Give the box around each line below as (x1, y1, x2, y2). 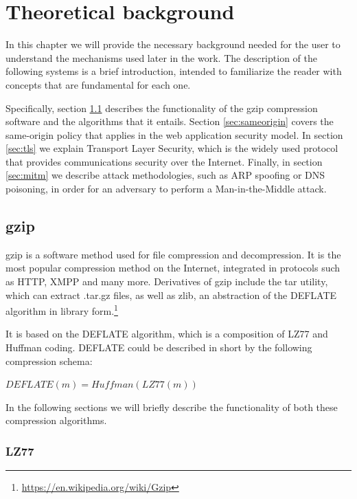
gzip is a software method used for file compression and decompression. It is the (5, 247, 341, 261)
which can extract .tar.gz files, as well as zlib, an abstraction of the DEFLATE (5, 287, 337, 302)
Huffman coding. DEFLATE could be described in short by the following (5, 340, 312, 355)
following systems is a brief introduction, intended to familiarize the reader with (5, 64, 342, 78)
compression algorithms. (5, 413, 107, 428)
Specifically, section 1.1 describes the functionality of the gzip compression (5, 100, 318, 115)
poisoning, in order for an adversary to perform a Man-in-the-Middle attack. (5, 181, 327, 196)
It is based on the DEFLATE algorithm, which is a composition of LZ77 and (5, 326, 328, 341)
